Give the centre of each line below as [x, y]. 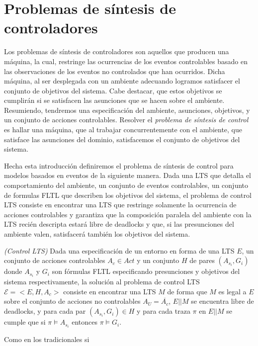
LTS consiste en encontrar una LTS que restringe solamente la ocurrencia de [120, 205]
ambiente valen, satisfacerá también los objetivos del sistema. [97, 234]
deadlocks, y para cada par [45, 311]
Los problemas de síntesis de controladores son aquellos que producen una [117, 51]
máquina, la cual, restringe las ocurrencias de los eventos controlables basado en [126, 61]
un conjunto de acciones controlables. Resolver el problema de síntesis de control [126, 120]
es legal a [232, 291]
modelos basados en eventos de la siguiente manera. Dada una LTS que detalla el [128, 175]
